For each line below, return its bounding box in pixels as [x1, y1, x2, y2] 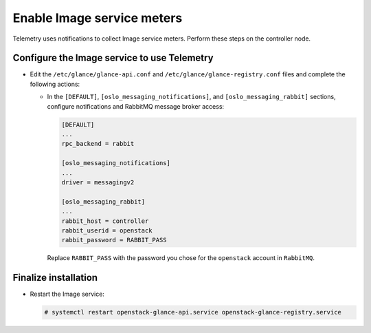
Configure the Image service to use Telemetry [12, 52, 214, 64]
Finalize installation [12, 272, 98, 283]
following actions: [30, 80, 80, 88]
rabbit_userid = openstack [61, 226, 153, 234]
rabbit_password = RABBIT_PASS [61, 236, 168, 244]
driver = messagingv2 [61, 178, 135, 186]
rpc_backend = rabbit [61, 140, 135, 148]
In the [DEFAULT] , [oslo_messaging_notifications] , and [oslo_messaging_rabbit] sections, [47, 93, 336, 101]
